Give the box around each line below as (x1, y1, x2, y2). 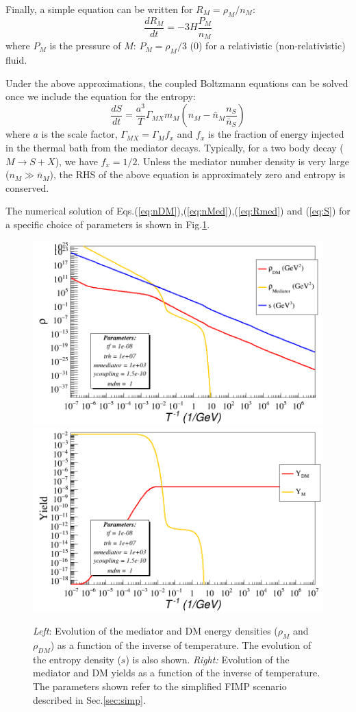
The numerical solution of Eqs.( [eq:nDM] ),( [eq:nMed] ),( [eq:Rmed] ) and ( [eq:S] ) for (5, 204, 351, 218)
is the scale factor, (41, 127, 118, 141)
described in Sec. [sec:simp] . (33, 692, 146, 707)
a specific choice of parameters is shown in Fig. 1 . (5, 217, 210, 231)
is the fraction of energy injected (207, 127, 344, 141)
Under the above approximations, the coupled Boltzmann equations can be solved (5, 75, 348, 90)
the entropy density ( (33, 652, 121, 666)
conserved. (5, 180, 49, 195)
